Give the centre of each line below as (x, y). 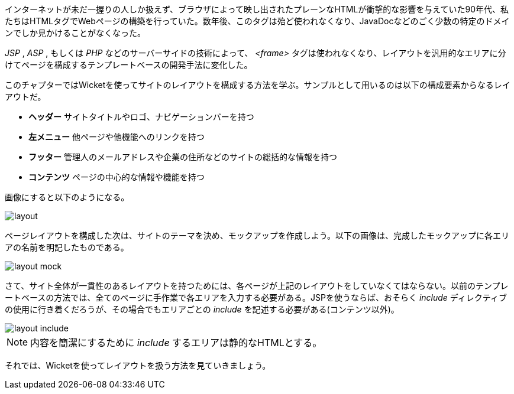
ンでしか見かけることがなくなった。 (75, 33)
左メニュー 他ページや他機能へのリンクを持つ (117, 137)
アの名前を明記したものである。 (67, 247)
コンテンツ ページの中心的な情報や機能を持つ (117, 177)
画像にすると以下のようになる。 (67, 197)
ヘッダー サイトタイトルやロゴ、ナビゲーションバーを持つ (141, 117)
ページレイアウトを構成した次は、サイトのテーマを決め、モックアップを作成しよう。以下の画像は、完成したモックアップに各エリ (257, 235)
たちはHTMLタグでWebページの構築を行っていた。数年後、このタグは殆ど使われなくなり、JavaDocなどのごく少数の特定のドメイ (257, 21)
